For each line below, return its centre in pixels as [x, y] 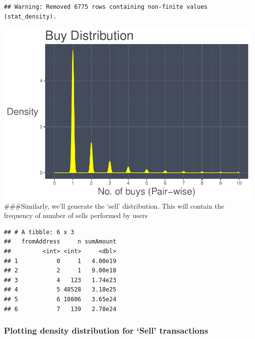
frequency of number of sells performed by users [76, 215]
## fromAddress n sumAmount [60, 242]
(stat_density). [30, 16]
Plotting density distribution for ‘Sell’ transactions [106, 330]
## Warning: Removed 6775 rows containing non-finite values [106, 7]
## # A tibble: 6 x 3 [39, 232]
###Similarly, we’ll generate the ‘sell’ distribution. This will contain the [114, 206]
